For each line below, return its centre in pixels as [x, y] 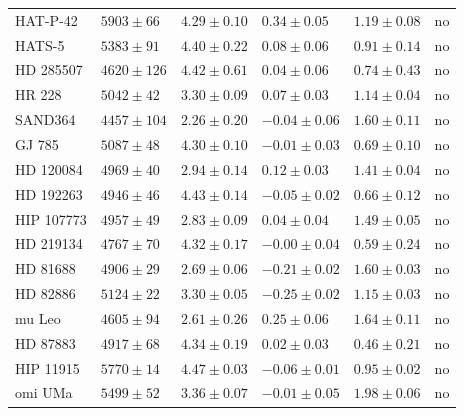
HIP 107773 [51, 218]
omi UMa [44, 392]
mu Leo [38, 317]
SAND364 [45, 119]
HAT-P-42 [46, 19]
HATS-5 [40, 44]
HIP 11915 [47, 367]
